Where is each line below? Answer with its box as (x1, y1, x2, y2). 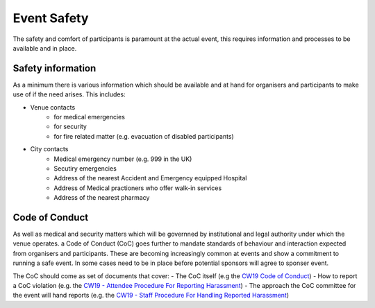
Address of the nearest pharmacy (53, 194, 150, 202)
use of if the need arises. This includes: (12, 90, 126, 99)
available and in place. (12, 44, 77, 52)
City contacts (30, 145, 69, 153)
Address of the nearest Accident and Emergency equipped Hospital (53, 174, 247, 182)
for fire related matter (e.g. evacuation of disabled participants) (53, 132, 234, 140)
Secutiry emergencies (53, 164, 117, 173)
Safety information (12, 62, 97, 74)
